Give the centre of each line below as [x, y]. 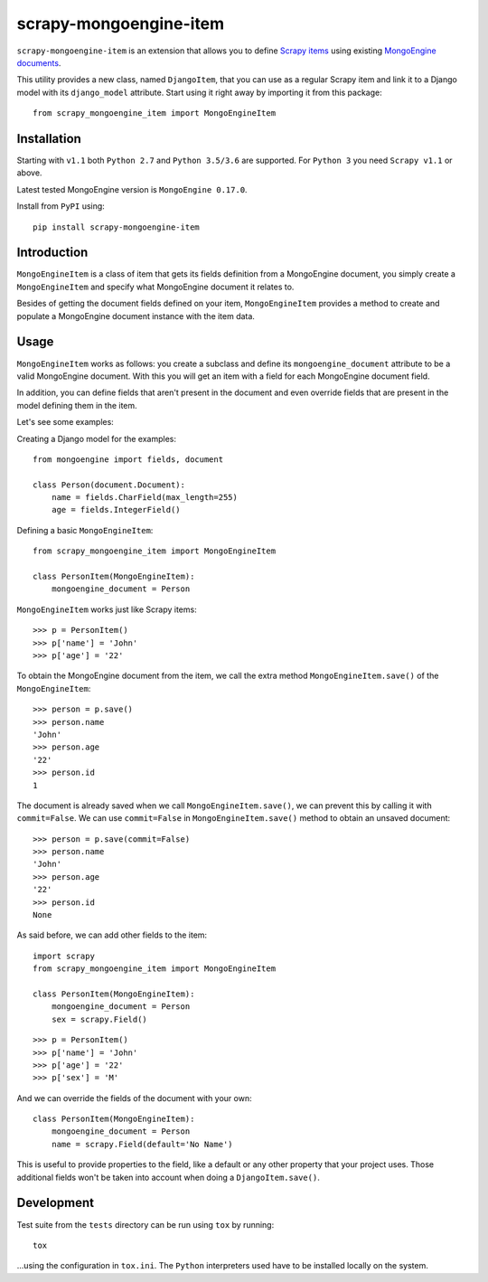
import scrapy [64, 956]
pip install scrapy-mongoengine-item [117, 227]
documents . [39, 62]
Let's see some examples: [66, 422]
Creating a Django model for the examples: [96, 438]
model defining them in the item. [77, 405]
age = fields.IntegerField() [116, 510]
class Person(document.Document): [109, 485]
